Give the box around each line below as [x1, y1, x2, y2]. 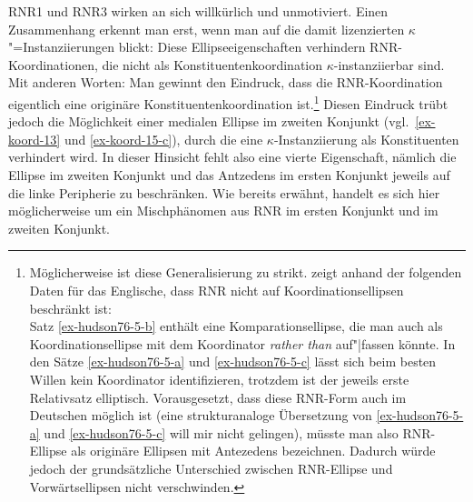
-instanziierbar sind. [333, 55, 445, 74]
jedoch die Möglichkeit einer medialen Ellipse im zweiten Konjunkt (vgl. [8, 112, 409, 131]
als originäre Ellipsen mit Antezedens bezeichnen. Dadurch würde [71, 441, 436, 460]
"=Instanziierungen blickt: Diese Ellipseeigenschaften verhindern [8, 37, 366, 56]
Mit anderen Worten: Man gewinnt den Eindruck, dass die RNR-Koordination [8, 73, 443, 92]
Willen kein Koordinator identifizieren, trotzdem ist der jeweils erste [29, 369, 409, 388]
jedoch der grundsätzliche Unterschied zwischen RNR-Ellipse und [29, 458, 393, 477]
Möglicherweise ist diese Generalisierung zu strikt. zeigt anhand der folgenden [29, 263, 462, 282]
